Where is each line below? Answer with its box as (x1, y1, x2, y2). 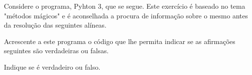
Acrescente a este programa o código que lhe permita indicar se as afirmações (4, 36, 235, 46)
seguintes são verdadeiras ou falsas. (4, 45, 109, 56)
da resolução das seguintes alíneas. (4, 20, 107, 30)
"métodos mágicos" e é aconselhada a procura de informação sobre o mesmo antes (4, 10, 248, 20)
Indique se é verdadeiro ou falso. (4, 61, 101, 72)
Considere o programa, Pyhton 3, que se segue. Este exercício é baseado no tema (4, 1, 245, 11)
